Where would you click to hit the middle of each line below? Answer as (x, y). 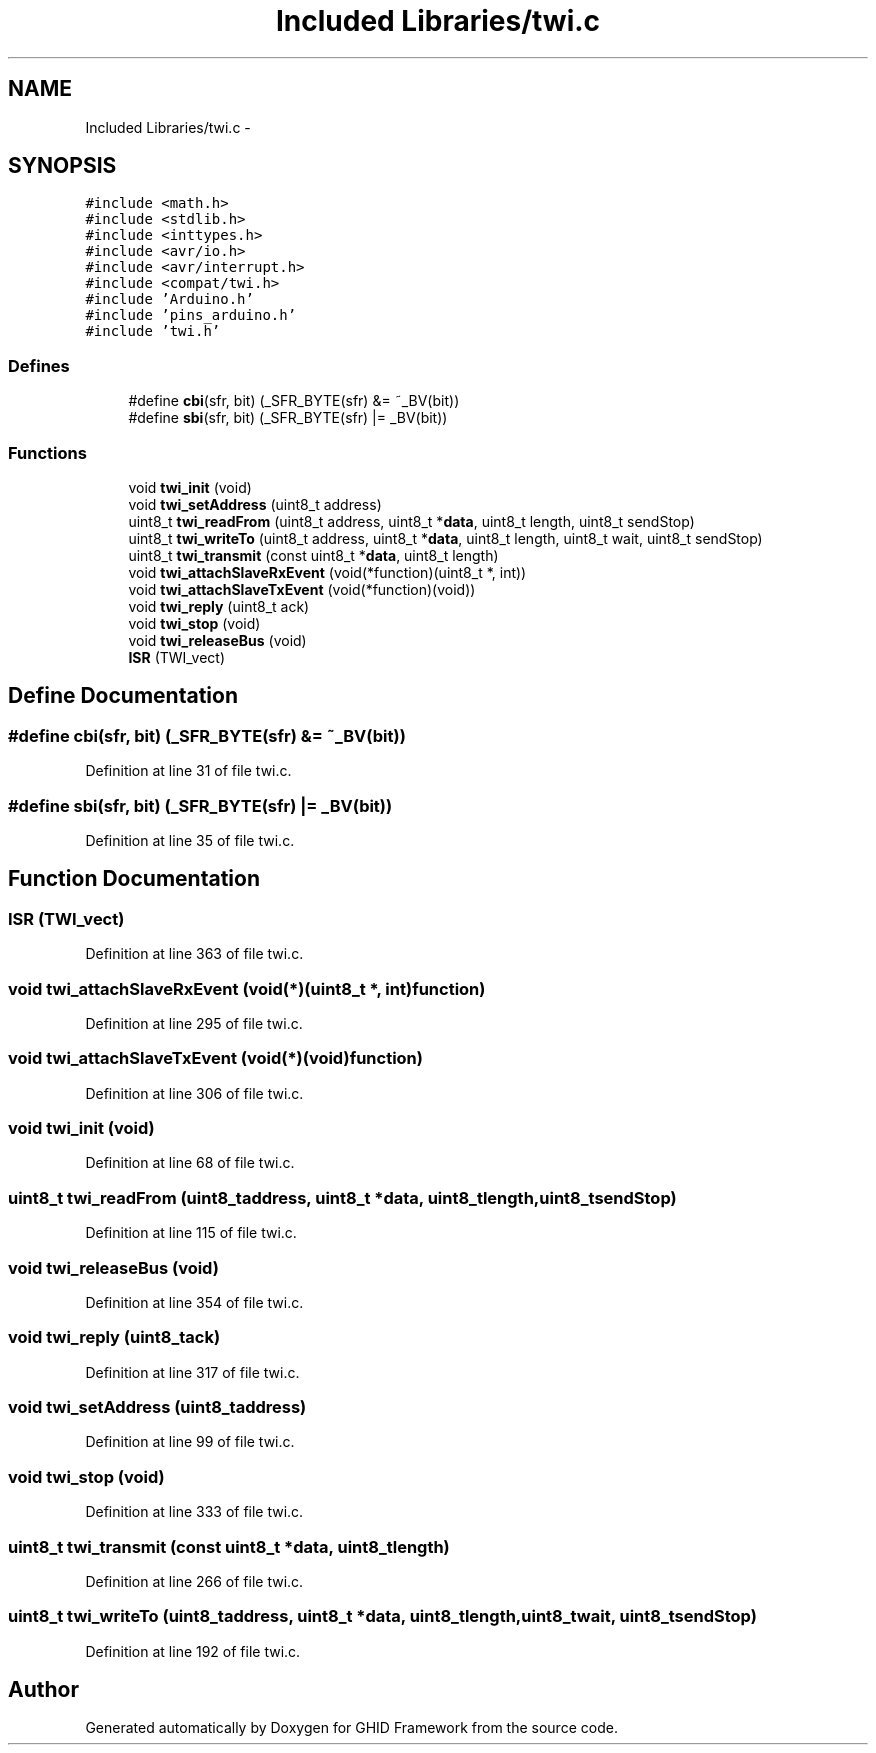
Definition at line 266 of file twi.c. (194, 1581)
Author (43, 1690)
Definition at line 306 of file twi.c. (194, 1093)
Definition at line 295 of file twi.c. (194, 1023)
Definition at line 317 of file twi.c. (192, 1372)
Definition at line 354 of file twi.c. (194, 1302)
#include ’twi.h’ (153, 331)
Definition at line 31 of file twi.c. (188, 771)
